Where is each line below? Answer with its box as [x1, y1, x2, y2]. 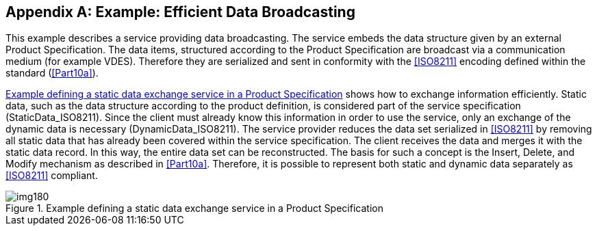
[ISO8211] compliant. [5, 169, 98, 182]
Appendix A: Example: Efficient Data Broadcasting [5, 3, 355, 21]
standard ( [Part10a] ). [5, 67, 99, 79]
